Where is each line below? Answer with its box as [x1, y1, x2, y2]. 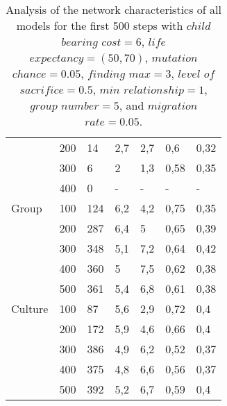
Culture [11, 301, 49, 316]
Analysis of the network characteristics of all [6, 1, 221, 17]
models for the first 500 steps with [16, 17, 183, 33]
